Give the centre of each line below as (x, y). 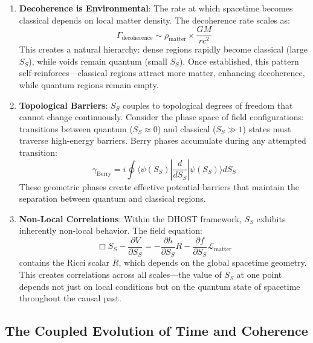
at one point (259, 274)
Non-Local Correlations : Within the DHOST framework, (130, 218)
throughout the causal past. (70, 298)
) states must (267, 128)
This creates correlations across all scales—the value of (120, 274)
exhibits (271, 218)
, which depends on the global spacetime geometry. (213, 262)
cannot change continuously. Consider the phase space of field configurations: (161, 117)
